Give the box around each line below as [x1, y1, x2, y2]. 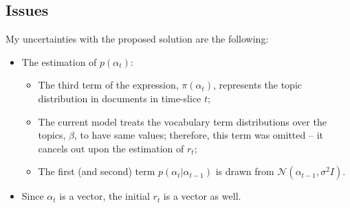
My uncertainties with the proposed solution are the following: [6, 32, 269, 46]
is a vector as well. [163, 189, 241, 203]
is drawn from [215, 164, 274, 178]
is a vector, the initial [59, 189, 150, 203]
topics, [38, 128, 66, 142]
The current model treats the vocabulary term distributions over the [38, 114, 327, 128]
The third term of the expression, [38, 78, 179, 92]
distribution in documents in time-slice [38, 91, 201, 105]
